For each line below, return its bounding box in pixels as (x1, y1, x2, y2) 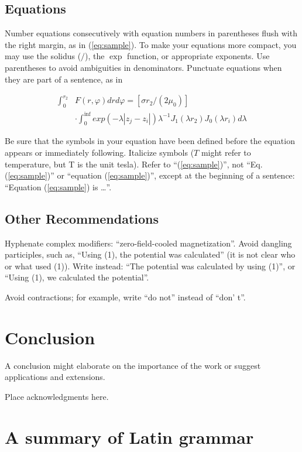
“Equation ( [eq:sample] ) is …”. (5, 180, 112, 193)
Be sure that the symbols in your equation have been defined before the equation (5, 135, 295, 147)
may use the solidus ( (5, 50, 81, 62)
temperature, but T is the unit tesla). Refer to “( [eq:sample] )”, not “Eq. (5, 157, 263, 170)
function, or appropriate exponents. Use (127, 50, 270, 62)
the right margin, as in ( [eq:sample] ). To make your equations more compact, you (5, 38, 297, 50)
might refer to (201, 146, 251, 158)
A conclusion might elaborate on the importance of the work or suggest (5, 359, 261, 371)
